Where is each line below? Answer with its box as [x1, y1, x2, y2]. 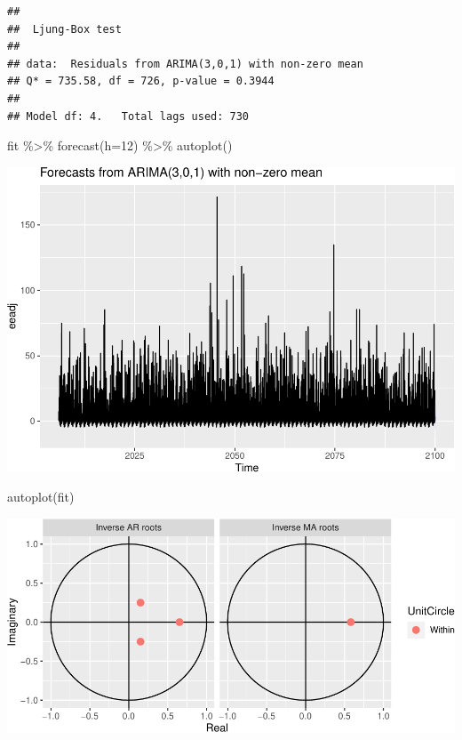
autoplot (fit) [7, 487, 75, 506]
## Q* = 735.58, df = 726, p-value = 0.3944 [7, 75, 275, 88]
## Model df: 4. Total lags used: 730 [7, 109, 250, 123]
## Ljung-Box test [7, 22, 122, 36]
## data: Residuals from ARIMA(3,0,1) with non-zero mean [7, 57, 363, 70]
